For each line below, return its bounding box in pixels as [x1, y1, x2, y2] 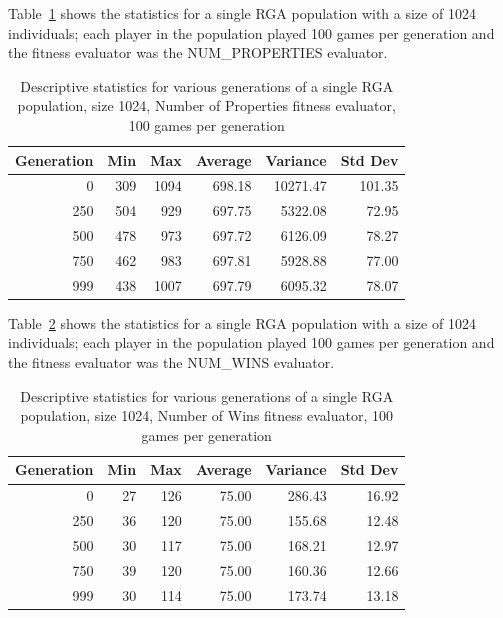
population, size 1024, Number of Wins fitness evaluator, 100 [20, 405, 393, 426]
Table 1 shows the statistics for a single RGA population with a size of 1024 [8, 3, 476, 23]
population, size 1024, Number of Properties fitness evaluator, [17, 95, 396, 116]
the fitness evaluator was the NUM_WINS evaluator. [8, 352, 335, 373]
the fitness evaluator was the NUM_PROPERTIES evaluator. [8, 42, 388, 63]
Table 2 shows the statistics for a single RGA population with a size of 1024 [8, 312, 476, 333]
